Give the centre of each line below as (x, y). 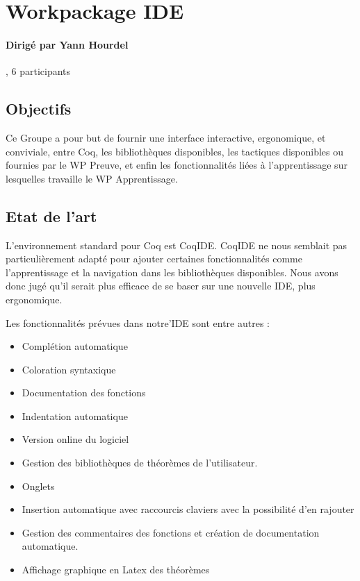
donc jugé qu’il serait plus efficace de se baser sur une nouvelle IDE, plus (161, 286)
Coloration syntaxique (69, 369)
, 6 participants (38, 71)
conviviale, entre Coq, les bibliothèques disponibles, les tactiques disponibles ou (175, 151)
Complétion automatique (75, 346)
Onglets (38, 486)
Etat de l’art (51, 216)
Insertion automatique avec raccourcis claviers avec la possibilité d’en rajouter (188, 509)
